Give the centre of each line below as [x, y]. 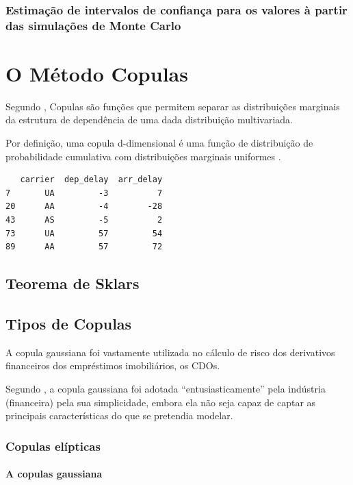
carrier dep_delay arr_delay [91, 180]
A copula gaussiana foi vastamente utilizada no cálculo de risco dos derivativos [170, 352]
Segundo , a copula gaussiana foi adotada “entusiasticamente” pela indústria [166, 388]
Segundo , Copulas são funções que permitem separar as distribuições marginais [173, 106]
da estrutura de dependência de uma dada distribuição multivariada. [149, 120]
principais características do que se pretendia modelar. [119, 415]
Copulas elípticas [53, 446]
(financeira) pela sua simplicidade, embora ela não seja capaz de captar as [161, 402]
